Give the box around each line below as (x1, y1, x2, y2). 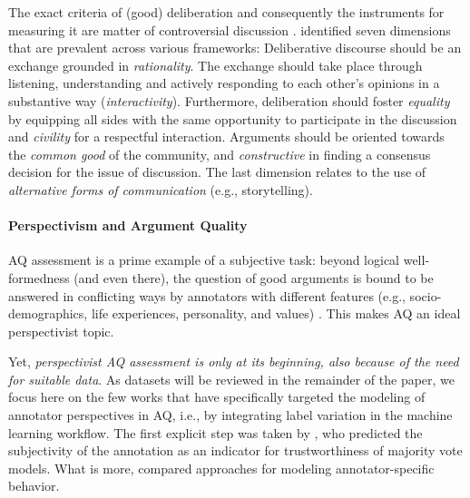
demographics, (8, 304, 88, 323)
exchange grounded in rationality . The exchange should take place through (8, 55, 423, 74)
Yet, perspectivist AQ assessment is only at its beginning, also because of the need (8, 352, 459, 371)
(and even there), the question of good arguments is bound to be (73, 268, 434, 287)
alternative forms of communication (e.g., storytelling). (8, 180, 313, 199)
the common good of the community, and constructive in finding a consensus (8, 144, 431, 163)
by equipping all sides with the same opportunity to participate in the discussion (8, 109, 457, 128)
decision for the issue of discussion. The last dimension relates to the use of (8, 162, 426, 181)
